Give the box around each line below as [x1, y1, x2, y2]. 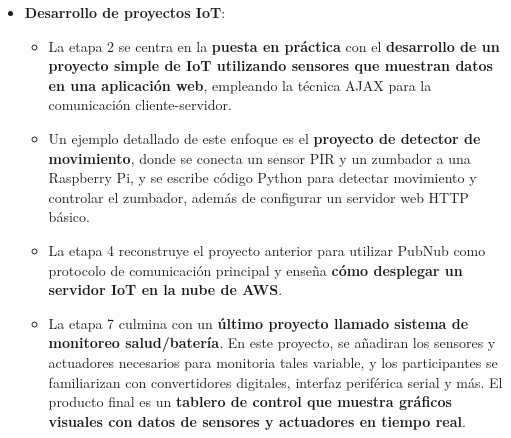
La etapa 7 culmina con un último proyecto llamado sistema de [48, 312, 469, 333]
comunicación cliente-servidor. [48, 94, 232, 115]
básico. [48, 206, 90, 227]
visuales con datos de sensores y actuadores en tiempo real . [48, 410, 466, 431]
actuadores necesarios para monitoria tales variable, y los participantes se [48, 351, 498, 372]
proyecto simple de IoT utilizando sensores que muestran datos [48, 55, 493, 76]
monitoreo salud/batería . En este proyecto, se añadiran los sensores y [48, 332, 496, 353]
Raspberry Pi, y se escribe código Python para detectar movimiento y [48, 167, 477, 188]
